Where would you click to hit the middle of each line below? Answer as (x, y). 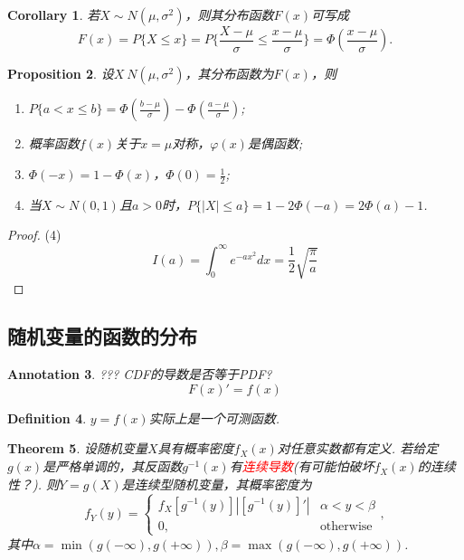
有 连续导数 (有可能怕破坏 (302, 466)
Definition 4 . (47, 418)
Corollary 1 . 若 (54, 14)
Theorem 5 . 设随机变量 (77, 448)
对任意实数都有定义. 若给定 (358, 448)
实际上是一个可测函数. (214, 418)
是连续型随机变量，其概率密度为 (217, 484)
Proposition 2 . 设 (61, 74)
